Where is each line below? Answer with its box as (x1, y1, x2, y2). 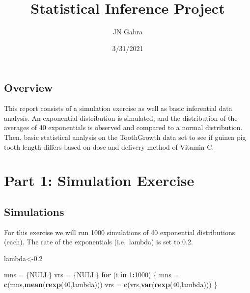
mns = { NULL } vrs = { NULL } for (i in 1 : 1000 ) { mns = (4, 269, 179, 280)
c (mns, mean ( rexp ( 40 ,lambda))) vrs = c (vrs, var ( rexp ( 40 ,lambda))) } (4, 279, 218, 290)
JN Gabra (112, 27, 143, 37)
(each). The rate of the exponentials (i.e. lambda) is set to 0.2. (4, 237, 193, 247)
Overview (4, 80, 53, 95)
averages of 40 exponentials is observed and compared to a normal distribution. (4, 122, 243, 133)
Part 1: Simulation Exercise (4, 170, 194, 190)
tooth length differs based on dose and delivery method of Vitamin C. (4, 141, 214, 152)
